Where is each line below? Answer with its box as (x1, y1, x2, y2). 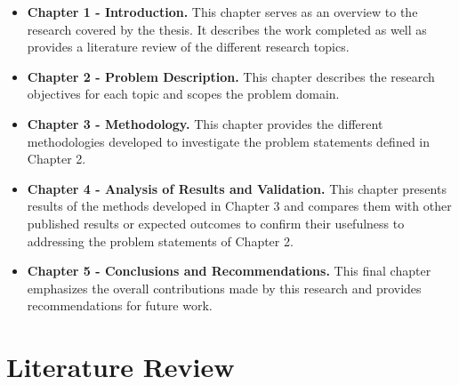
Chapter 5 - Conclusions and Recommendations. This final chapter (27, 261, 431, 280)
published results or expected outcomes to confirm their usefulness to (27, 213, 405, 232)
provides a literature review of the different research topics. (27, 37, 350, 56)
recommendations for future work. (27, 296, 213, 315)
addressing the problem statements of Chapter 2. (27, 231, 294, 250)
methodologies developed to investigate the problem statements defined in (27, 132, 431, 150)
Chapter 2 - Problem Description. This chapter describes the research (27, 67, 435, 85)
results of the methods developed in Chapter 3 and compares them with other (27, 197, 452, 215)
